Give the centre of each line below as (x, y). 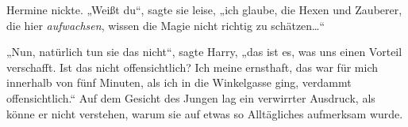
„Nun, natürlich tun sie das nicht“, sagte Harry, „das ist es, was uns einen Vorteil (204, 52)
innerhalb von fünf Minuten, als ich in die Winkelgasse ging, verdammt (179, 82)
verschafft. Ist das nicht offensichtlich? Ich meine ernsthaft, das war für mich (192, 67)
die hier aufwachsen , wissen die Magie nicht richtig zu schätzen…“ (166, 25)
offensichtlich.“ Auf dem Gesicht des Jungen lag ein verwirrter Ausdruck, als (191, 97)
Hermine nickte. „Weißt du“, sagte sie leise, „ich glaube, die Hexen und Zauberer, (204, 9)
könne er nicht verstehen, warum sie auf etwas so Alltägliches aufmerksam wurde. (205, 113)
